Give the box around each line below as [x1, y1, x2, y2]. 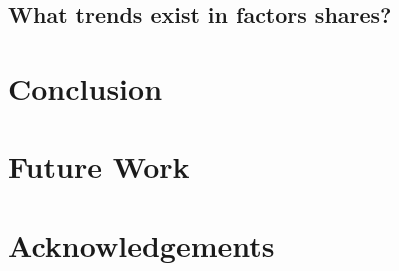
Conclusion [8, 67, 163, 108]
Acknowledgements [8, 224, 275, 265]
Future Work [8, 146, 190, 187]
